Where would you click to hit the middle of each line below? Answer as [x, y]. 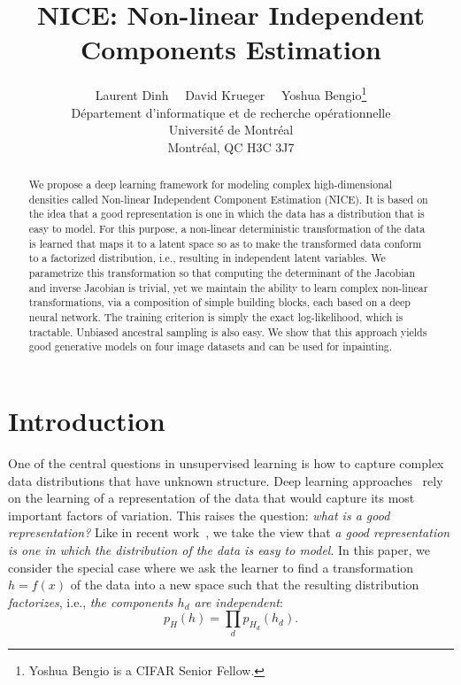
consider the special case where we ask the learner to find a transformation [211, 567]
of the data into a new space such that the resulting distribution [245, 585]
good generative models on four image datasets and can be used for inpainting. [211, 346]
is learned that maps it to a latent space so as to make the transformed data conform [225, 243]
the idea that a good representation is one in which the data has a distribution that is [227, 214]
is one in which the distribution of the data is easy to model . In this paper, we [219, 549]
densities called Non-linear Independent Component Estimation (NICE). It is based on [228, 199]
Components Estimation [231, 49]
